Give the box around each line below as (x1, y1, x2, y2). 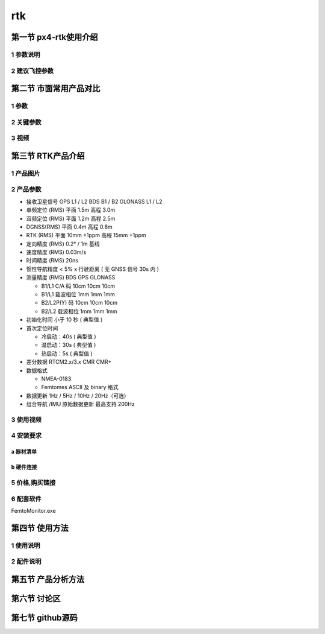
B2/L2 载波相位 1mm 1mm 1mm (41, 308, 117, 315)
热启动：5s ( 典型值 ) (41, 350, 93, 357)
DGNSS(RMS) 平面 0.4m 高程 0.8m (26, 223, 113, 230)
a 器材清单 (11, 448, 37, 455)
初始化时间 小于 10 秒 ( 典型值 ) (26, 316, 103, 323)
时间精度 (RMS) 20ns (26, 257, 78, 264)
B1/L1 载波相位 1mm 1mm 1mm (41, 291, 116, 298)
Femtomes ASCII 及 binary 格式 (41, 384, 119, 391)
